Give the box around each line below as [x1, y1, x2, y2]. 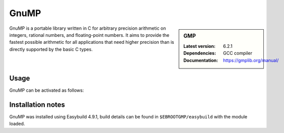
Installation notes [9, 100, 65, 109]
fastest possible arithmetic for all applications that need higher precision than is [9, 39, 174, 45]
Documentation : [183, 57, 219, 63]
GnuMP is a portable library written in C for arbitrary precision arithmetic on [9, 25, 166, 31]
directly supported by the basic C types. [9, 46, 93, 52]
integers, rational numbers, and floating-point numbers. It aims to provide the [9, 32, 170, 38]
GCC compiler [223, 50, 253, 56]
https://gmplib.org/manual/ [223, 57, 279, 63]
